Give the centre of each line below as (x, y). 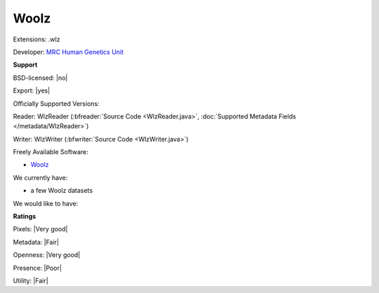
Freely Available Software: (51, 152)
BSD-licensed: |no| (40, 78)
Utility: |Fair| (31, 280)
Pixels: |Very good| (40, 229)
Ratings (25, 217)
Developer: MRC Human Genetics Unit (68, 52)
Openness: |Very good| (47, 255)
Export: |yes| (32, 90)
